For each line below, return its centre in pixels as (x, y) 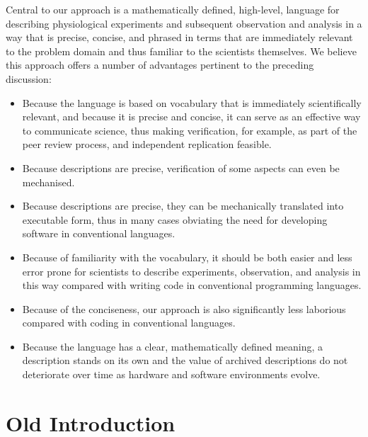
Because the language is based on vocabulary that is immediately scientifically (192, 102)
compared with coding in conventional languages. (129, 323)
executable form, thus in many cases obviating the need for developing (175, 219)
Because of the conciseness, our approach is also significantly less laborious (184, 308)
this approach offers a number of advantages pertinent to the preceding (160, 65)
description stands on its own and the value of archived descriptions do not (185, 360)
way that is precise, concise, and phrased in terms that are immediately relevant (179, 37)
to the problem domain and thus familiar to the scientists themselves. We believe (181, 51)
